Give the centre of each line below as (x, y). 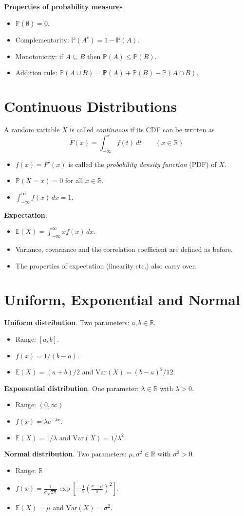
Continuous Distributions (91, 106)
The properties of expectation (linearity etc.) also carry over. (106, 265)
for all (74, 180)
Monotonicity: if (39, 56)
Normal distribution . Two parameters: (65, 454)
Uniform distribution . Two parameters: (67, 322)
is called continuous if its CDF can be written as (142, 129)
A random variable (32, 129)
